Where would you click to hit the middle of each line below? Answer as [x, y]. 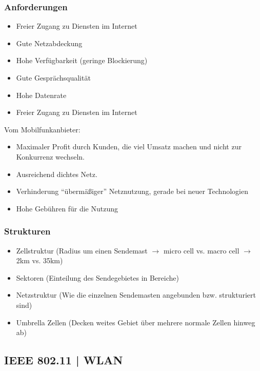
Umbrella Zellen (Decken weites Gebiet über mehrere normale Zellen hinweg [136, 322]
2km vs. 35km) [39, 260]
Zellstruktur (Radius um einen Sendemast [82, 250]
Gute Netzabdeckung [49, 43]
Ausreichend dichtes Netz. [57, 174]
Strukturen [27, 231]
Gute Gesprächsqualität [53, 77]
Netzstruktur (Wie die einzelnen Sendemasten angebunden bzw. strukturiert [136, 295]
